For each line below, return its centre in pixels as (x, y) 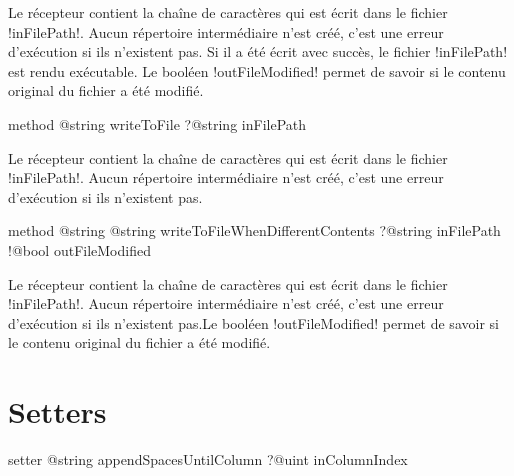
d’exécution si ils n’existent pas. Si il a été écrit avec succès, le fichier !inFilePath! (258, 51)
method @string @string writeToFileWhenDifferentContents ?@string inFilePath (254, 230)
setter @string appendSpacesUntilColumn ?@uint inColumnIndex (208, 459)
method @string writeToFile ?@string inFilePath (157, 123)
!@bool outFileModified (79, 249)
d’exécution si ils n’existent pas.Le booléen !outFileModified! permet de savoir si (253, 322)
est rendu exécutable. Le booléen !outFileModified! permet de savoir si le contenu (257, 70)
